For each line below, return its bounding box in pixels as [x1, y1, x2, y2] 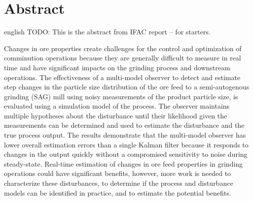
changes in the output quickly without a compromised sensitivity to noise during [4, 149, 248, 159]
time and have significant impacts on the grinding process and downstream [4, 62, 230, 72]
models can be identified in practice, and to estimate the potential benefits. [4, 187, 231, 198]
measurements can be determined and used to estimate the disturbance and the [4, 120, 245, 130]
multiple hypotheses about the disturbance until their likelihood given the [4, 110, 227, 120]
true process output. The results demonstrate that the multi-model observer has [4, 130, 246, 140]
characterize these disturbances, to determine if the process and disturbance [4, 178, 233, 188]
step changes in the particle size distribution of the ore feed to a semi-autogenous [4, 82, 250, 92]
